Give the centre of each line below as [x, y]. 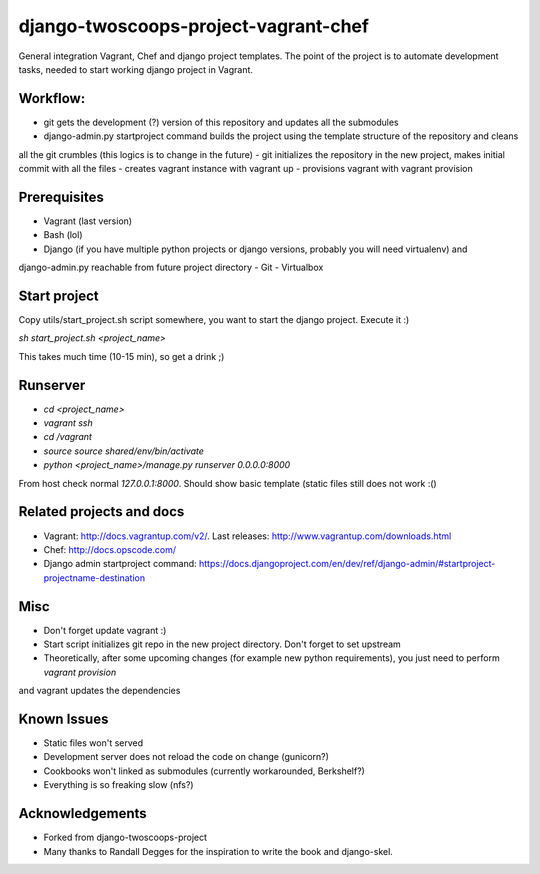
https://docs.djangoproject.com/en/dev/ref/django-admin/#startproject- [347, 564]
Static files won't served [93, 743]
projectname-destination [94, 577]
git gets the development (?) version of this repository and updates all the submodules [221, 122]
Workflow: [52, 98]
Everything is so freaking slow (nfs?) [118, 785]
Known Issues [63, 719]
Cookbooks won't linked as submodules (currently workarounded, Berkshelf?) [204, 771]
